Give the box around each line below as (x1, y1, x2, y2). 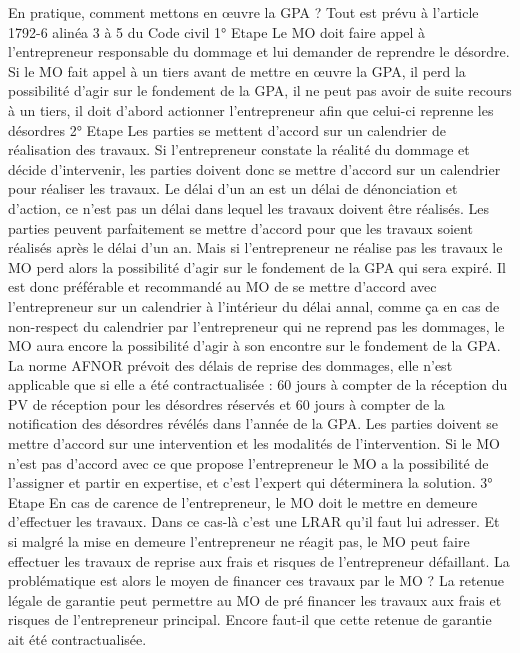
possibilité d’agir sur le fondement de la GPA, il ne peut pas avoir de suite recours (8, 80, 512, 101)
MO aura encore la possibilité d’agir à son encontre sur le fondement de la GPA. (8, 335, 501, 356)
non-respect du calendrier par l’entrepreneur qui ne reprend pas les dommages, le (8, 315, 505, 336)
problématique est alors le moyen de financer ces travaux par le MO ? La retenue (8, 570, 505, 591)
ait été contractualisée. (8, 629, 147, 649)
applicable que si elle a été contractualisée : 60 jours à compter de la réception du (8, 374, 508, 395)
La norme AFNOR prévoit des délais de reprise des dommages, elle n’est (8, 354, 453, 375)
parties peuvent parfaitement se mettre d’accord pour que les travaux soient (8, 217, 473, 238)
